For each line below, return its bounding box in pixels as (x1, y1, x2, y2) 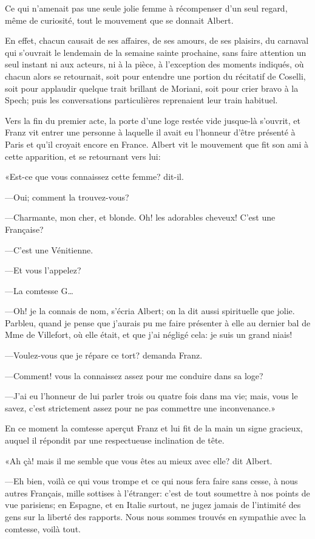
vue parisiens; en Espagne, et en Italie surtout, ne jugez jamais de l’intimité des (5, 498, 301, 511)
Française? (5, 222, 44, 235)
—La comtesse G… (5, 284, 73, 297)
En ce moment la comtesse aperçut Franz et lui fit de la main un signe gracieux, (5, 422, 303, 434)
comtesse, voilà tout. (5, 522, 81, 535)
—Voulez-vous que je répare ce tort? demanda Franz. (5, 349, 203, 362)
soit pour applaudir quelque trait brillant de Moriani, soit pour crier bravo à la (5, 81, 299, 94)
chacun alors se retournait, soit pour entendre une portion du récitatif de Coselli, (5, 69, 306, 82)
